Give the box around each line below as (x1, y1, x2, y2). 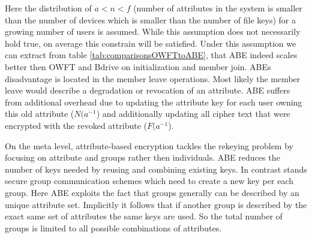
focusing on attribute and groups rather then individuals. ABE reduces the (5, 151, 280, 164)
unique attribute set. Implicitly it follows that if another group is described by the (5, 198, 307, 210)
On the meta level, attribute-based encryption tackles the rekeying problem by (5, 139, 293, 152)
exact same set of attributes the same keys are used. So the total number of (5, 210, 283, 222)
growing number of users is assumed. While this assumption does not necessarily (5, 25, 301, 38)
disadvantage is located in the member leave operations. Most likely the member (5, 72, 301, 85)
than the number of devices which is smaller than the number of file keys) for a (5, 13, 296, 26)
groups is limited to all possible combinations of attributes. (5, 221, 222, 234)
